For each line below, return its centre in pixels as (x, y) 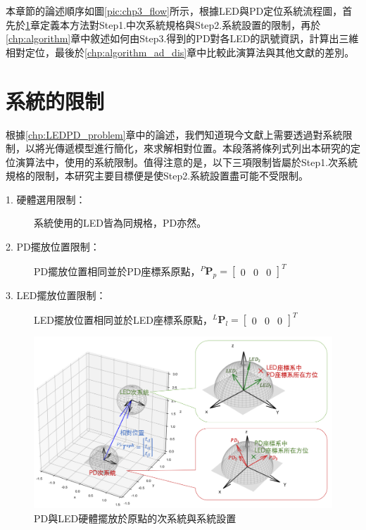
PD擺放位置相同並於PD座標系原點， (117, 271)
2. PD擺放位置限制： (53, 247)
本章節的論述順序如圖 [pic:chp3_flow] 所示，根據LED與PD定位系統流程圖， (174, 11)
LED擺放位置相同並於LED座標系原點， (123, 319)
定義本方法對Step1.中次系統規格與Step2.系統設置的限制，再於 (180, 24)
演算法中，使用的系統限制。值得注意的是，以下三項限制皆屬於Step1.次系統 (187, 162)
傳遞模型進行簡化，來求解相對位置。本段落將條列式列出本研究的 (202, 148)
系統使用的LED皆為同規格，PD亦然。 (120, 223)
